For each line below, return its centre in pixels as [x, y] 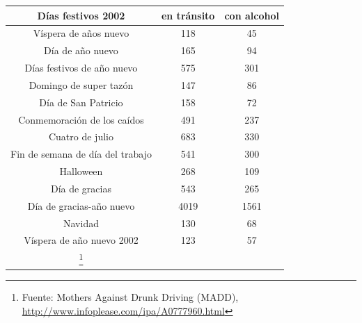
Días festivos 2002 [81, 15]
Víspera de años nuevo [81, 33]
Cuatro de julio [81, 136]
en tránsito [188, 15]
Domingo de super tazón [81, 84]
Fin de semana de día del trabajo [81, 154]
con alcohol [252, 15]
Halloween [81, 171]
